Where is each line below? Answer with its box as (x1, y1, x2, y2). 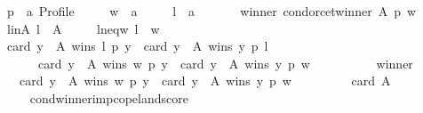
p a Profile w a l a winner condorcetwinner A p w (6, 2, 417, 20)
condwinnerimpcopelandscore (29, 88, 188, 107)
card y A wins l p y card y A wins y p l (6, 36, 268, 55)
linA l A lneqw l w (6, 19, 160, 37)
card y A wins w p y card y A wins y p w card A (19, 71, 391, 90)
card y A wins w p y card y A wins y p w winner (37, 53, 413, 72)
